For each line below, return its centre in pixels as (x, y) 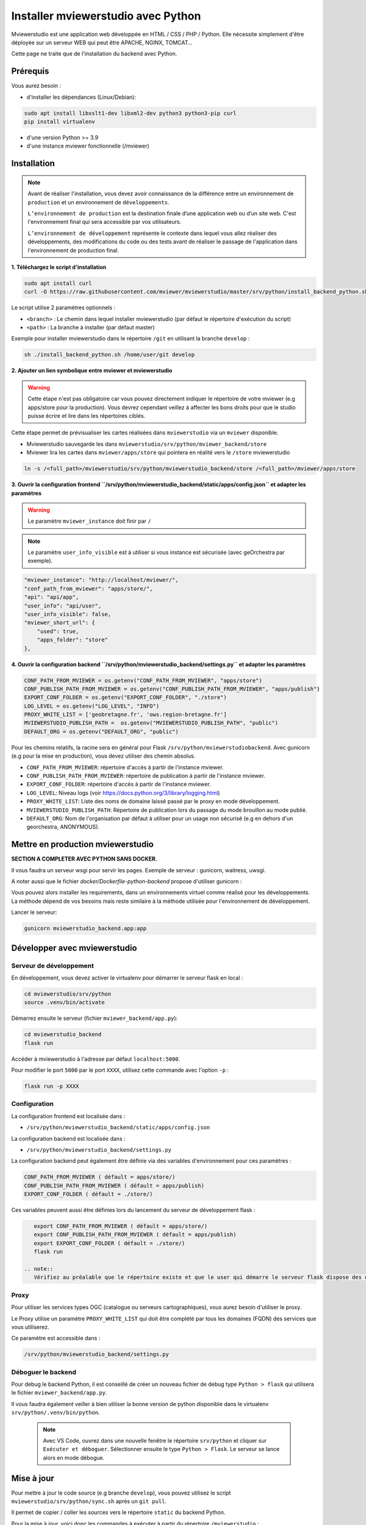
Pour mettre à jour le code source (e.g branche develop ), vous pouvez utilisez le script (121, 1493)
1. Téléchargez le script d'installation (59, 267)
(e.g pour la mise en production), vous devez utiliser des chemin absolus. (103, 756)
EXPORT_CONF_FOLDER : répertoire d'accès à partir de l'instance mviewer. (119, 784)
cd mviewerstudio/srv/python (68, 994)
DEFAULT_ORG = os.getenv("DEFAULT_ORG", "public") (102, 731)
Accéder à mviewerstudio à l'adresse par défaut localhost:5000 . (96, 1059)
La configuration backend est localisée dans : (68, 1138)
